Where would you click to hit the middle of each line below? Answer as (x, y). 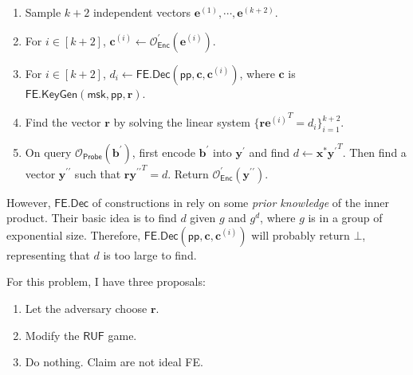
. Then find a (374, 152)
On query (48, 152)
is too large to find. (150, 254)
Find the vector (63, 122)
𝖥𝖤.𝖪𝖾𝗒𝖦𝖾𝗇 (51, 94)
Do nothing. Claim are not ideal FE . (114, 362)
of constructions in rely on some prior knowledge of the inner (241, 202)
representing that (48, 254)
